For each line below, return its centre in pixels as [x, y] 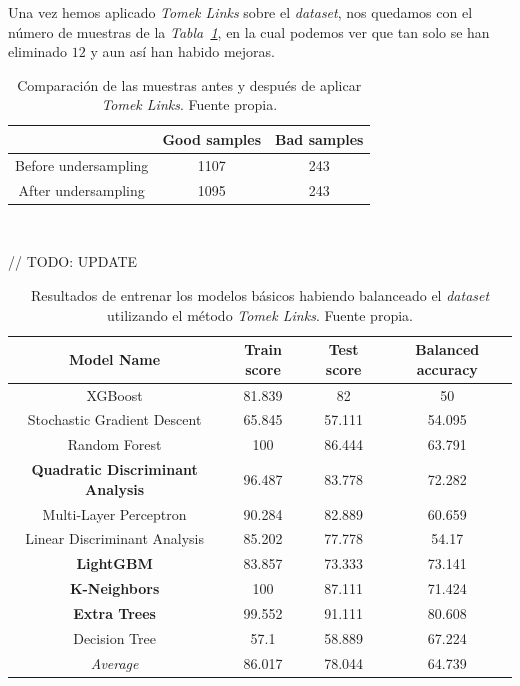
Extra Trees [114, 612]
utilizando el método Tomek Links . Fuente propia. [260, 314]
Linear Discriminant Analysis [114, 538]
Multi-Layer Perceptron [114, 513]
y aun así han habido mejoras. [183, 51]
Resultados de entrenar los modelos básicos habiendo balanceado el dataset [260, 294]
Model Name [115, 358]
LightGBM [114, 563]
